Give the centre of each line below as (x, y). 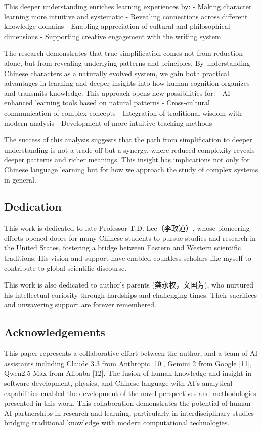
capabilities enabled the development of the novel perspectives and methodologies (130, 393)
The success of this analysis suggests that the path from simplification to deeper (128, 140)
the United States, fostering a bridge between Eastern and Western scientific (123, 248)
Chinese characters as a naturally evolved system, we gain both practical (117, 73)
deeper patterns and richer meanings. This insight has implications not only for (127, 159)
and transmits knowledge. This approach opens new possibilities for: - (112, 93)
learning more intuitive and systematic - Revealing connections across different (126, 16)
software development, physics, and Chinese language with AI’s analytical (118, 383)
